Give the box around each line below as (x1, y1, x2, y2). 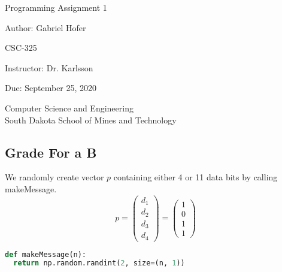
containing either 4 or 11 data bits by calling (113, 171, 278, 183)
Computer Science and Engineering (5, 101, 134, 114)
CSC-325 (5, 41, 37, 54)
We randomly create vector (5, 171, 104, 183)
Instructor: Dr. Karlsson (5, 61, 93, 74)
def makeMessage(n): (5, 250, 87, 259)
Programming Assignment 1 (5, 1, 107, 13)
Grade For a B (5, 143, 97, 161)
